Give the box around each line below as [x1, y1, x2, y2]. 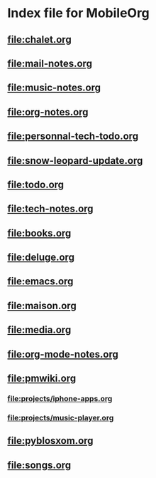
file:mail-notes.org [7, 57, 92, 69]
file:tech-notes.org [7, 203, 94, 215]
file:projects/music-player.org [7, 412, 114, 422]
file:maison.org [7, 299, 77, 311]
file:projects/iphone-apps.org [7, 393, 113, 403]
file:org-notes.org [7, 105, 89, 118]
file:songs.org [7, 459, 72, 471]
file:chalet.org [7, 33, 72, 46]
